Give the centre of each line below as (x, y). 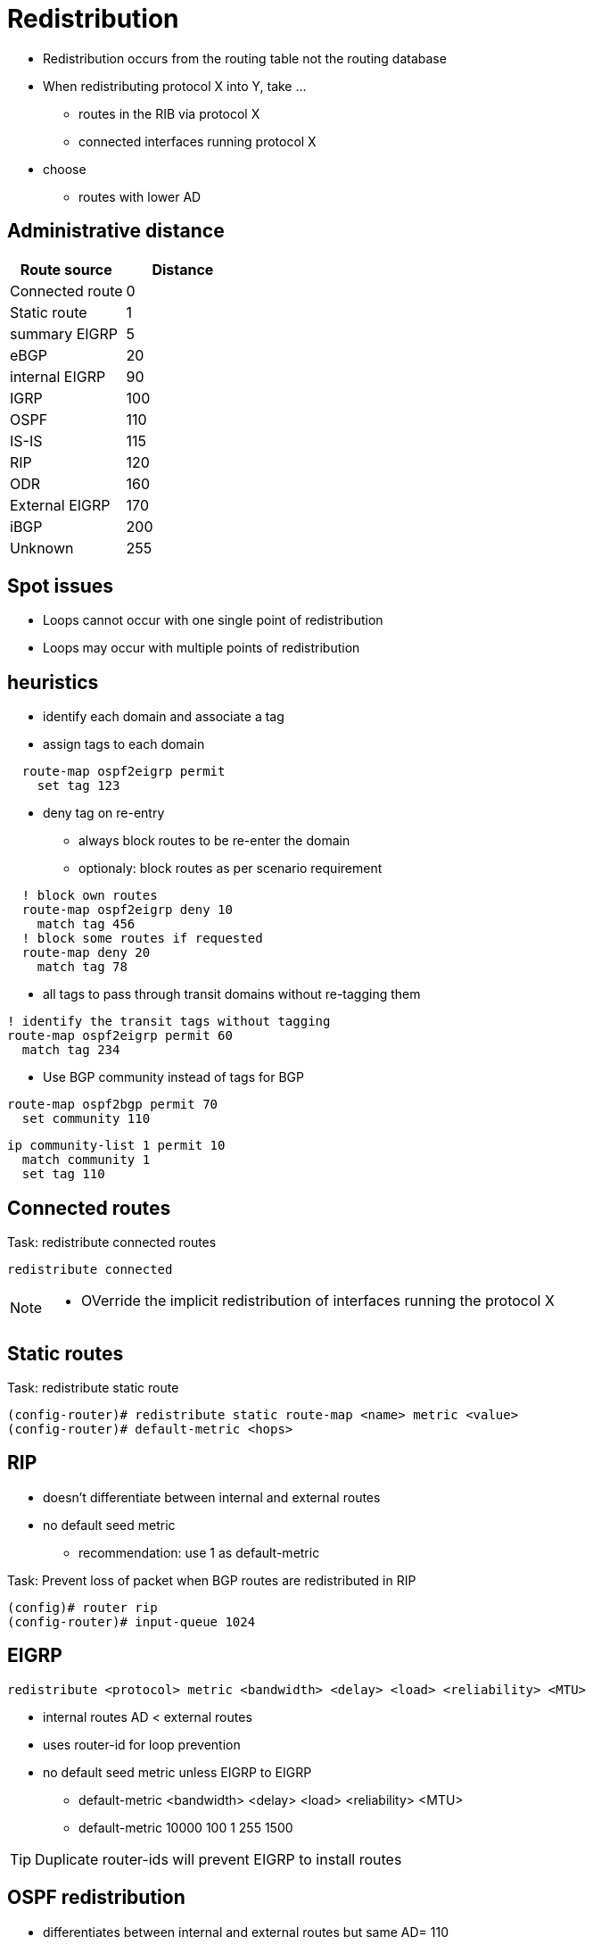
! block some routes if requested (142, 939)
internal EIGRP (58, 376)
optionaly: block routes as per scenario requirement (231, 869)
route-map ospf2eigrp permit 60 (120, 1036)
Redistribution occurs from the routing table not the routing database (245, 58)
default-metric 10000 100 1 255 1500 (186, 1827)
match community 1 (86, 1160)
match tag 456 (86, 924)
